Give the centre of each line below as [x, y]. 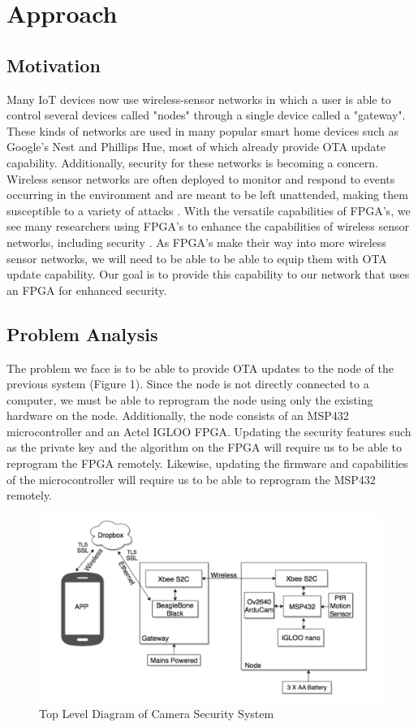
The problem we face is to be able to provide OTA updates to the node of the [200, 368]
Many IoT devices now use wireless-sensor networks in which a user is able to [199, 99]
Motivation [54, 65]
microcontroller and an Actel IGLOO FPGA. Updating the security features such [209, 431]
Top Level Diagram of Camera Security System [157, 714]
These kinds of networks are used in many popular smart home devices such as [203, 130]
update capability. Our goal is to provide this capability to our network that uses [208, 274]
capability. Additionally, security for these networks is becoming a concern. [192, 162]
